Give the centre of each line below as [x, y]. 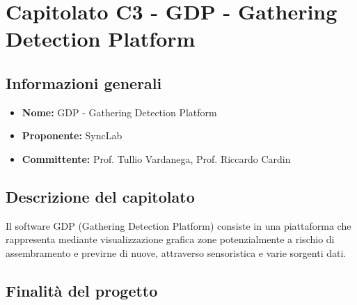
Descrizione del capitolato [100, 196]
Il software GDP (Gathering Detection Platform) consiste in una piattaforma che [178, 225]
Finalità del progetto [82, 290]
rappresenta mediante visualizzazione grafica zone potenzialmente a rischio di [170, 239]
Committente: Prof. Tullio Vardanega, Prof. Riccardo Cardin [156, 158]
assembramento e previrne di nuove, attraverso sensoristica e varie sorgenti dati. [176, 252]
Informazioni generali [84, 83]
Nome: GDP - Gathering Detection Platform [119, 112]
